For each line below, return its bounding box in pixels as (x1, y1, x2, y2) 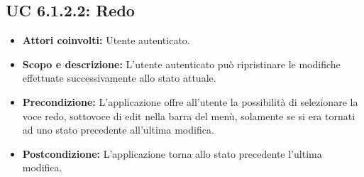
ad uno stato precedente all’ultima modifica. (22, 122, 214, 137)
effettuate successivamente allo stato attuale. (22, 70, 216, 85)
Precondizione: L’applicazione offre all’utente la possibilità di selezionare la (22, 94, 358, 109)
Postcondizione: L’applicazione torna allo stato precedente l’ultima (22, 146, 322, 161)
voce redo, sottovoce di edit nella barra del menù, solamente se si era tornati (22, 108, 355, 123)
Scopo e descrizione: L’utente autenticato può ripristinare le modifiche (22, 56, 341, 71)
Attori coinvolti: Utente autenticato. (22, 33, 190, 48)
